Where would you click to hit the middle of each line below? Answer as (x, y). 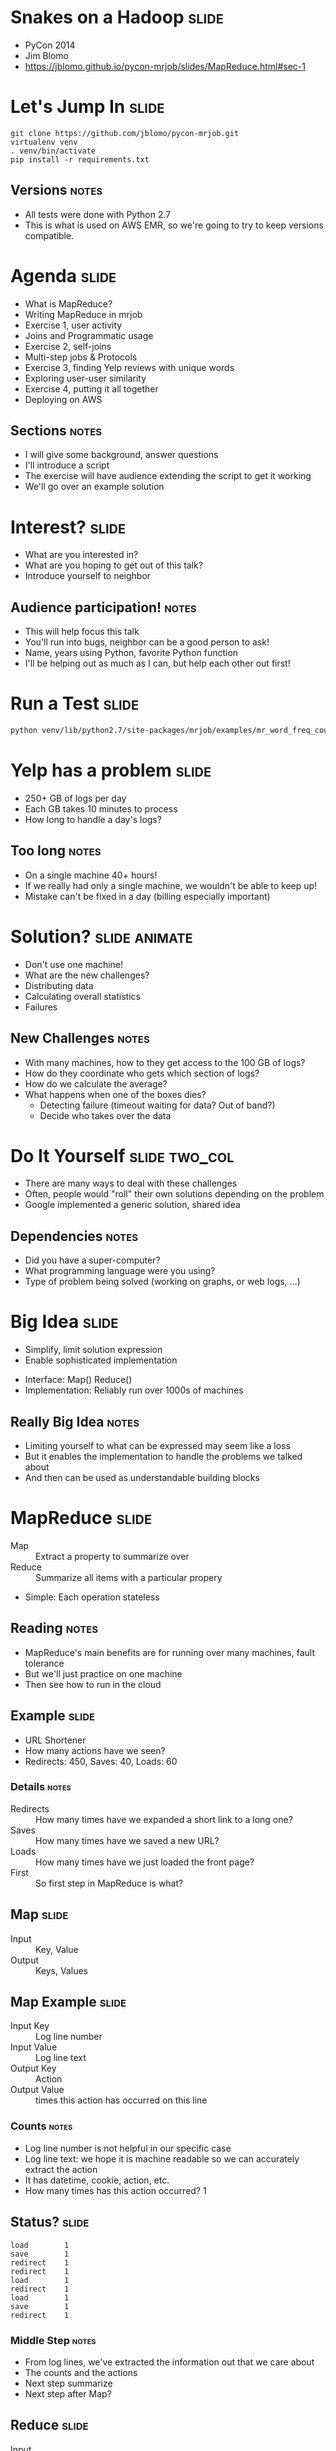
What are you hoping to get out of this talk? (113, 565)
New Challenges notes (80, 1038)
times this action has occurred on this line (121, 2100)
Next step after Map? (68, 2393)
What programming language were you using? (120, 1271)
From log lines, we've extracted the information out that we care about (169, 2362)
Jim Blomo (46, 55)
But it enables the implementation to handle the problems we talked (163, 1456)
